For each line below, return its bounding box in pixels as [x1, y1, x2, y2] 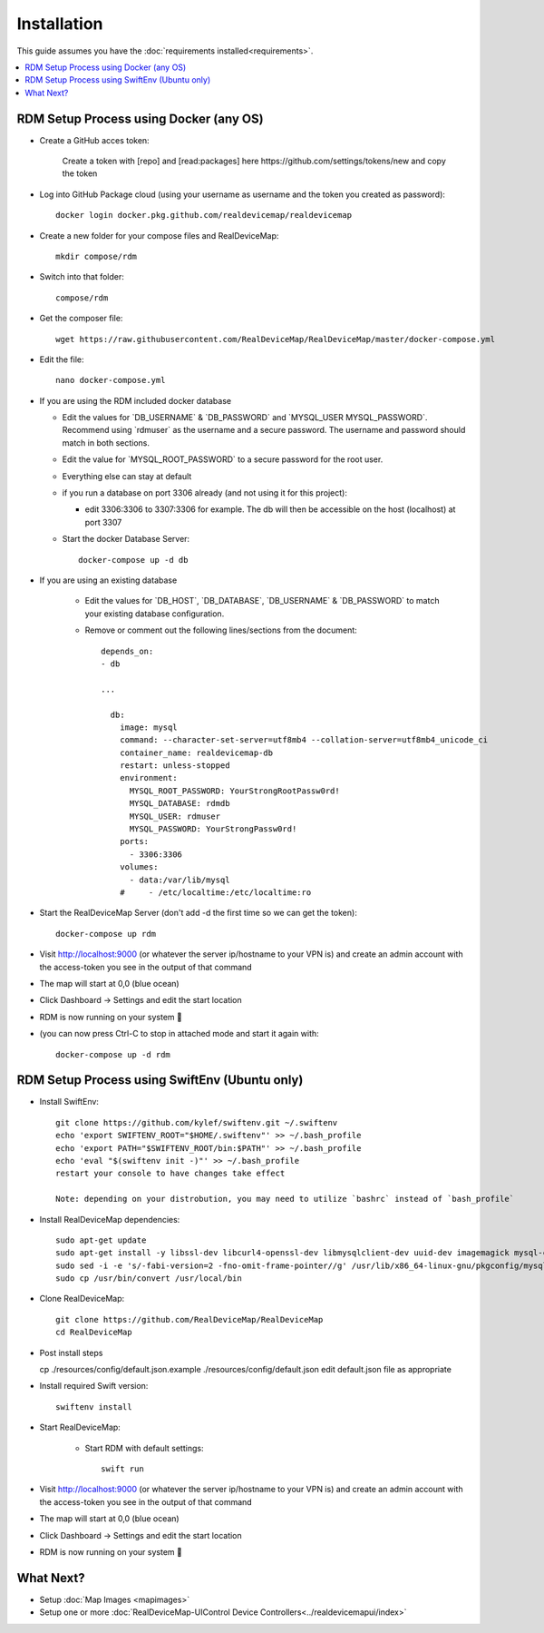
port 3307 [84, 516, 122, 527]
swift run [101, 1464, 144, 1474]
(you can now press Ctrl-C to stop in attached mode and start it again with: [39, 1028, 319, 1039]
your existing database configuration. [84, 608, 225, 619]
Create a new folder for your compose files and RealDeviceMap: [39, 230, 279, 241]
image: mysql [119, 722, 178, 733]
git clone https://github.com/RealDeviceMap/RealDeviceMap [55, 1314, 324, 1324]
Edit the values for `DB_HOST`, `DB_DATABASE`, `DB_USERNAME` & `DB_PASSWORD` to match [84, 595, 440, 606]
